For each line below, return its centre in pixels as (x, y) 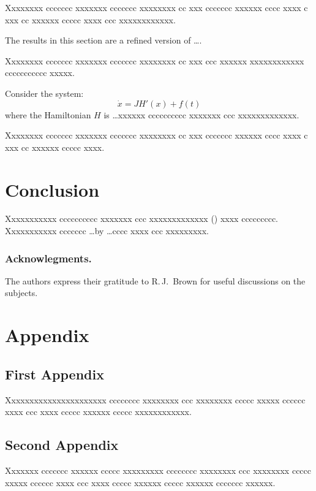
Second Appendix (62, 445)
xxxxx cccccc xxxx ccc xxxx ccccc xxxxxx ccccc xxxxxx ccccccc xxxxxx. (140, 482)
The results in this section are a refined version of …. (103, 40)
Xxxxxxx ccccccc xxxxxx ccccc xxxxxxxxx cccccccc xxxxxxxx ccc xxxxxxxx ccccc (158, 470)
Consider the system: (44, 93)
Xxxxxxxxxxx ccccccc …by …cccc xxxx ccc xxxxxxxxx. (107, 231)
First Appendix (55, 374)
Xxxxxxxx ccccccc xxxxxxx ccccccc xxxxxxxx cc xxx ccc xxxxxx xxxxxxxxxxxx (155, 60)
